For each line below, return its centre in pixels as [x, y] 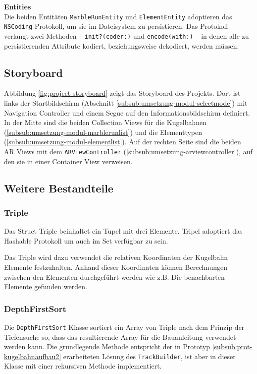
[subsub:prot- [232, 346]
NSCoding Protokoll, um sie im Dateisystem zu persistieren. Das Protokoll [116, 26]
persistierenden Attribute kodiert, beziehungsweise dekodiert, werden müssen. [122, 45]
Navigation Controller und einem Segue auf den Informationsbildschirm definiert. [127, 112]
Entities [18, 6]
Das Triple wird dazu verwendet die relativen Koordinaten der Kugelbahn [116, 257]
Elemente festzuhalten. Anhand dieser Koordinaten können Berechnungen [116, 267]
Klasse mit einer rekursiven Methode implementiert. [83, 366]
